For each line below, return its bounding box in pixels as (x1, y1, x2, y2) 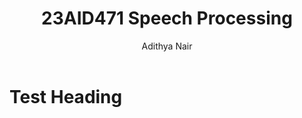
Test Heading (9, 85, 123, 108)
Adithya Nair (141, 40, 193, 52)
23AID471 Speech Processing (41, 7, 293, 30)
